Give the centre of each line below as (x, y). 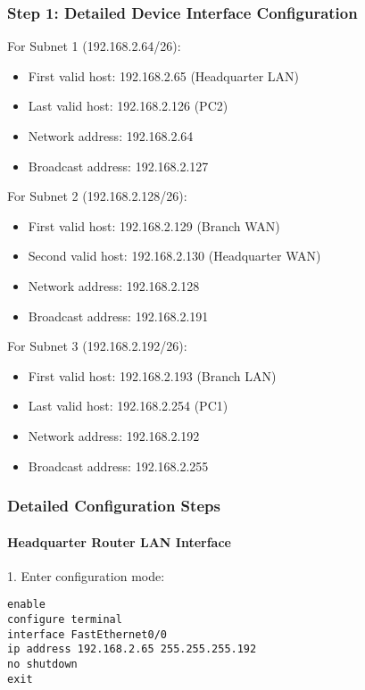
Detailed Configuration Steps (114, 506)
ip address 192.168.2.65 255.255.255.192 (132, 649)
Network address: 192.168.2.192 (114, 435)
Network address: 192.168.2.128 (114, 285)
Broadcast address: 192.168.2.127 (118, 166)
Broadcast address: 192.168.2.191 (118, 316)
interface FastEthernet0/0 (87, 634)
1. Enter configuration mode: (86, 575)
